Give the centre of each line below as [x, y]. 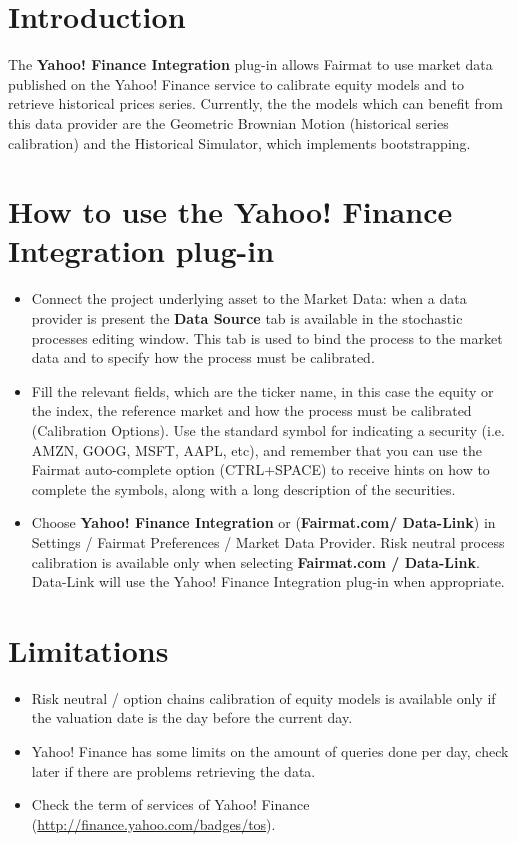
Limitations [88, 649]
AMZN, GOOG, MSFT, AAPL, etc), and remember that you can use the [256, 449]
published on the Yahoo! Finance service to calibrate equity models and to [236, 83]
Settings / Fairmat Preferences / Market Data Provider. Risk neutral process [268, 541]
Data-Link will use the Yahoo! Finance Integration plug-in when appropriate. [268, 581]
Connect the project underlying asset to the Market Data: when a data [249, 298]
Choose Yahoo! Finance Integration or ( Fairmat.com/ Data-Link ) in [263, 522]
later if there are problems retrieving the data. [173, 770]
